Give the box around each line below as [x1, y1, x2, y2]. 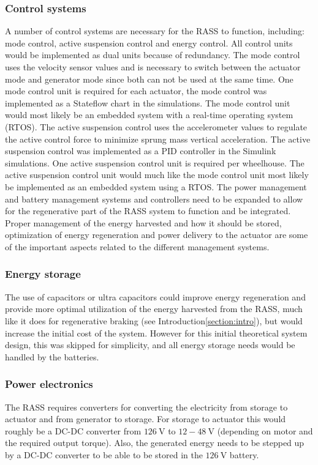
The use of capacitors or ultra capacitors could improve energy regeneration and [5, 290, 306, 303]
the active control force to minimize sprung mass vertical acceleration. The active [5, 132, 311, 145]
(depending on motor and [217, 424, 313, 437]
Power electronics [5, 376, 93, 392]
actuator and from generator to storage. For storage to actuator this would [5, 412, 286, 425]
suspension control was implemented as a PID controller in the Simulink [5, 144, 276, 157]
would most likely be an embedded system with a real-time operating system [5, 108, 293, 121]
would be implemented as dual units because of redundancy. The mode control [5, 48, 300, 61]
